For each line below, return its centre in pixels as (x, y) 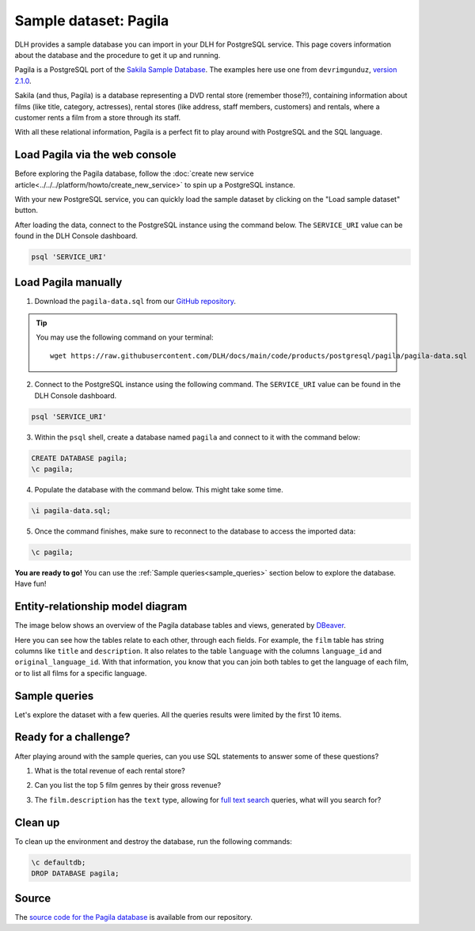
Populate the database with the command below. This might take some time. (159, 489)
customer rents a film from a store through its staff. (98, 117)
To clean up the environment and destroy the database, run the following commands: (153, 841)
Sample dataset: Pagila (92, 21)
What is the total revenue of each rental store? (110, 770)
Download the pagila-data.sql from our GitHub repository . (135, 301)
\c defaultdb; (59, 862)
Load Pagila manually (68, 282)
